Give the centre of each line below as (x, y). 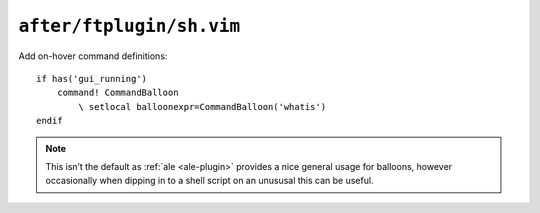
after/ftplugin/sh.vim (129, 26)
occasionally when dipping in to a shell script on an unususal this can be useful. (209, 181)
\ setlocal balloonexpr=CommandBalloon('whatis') (202, 106)
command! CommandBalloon (117, 93)
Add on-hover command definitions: (93, 56)
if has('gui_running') (92, 78)
